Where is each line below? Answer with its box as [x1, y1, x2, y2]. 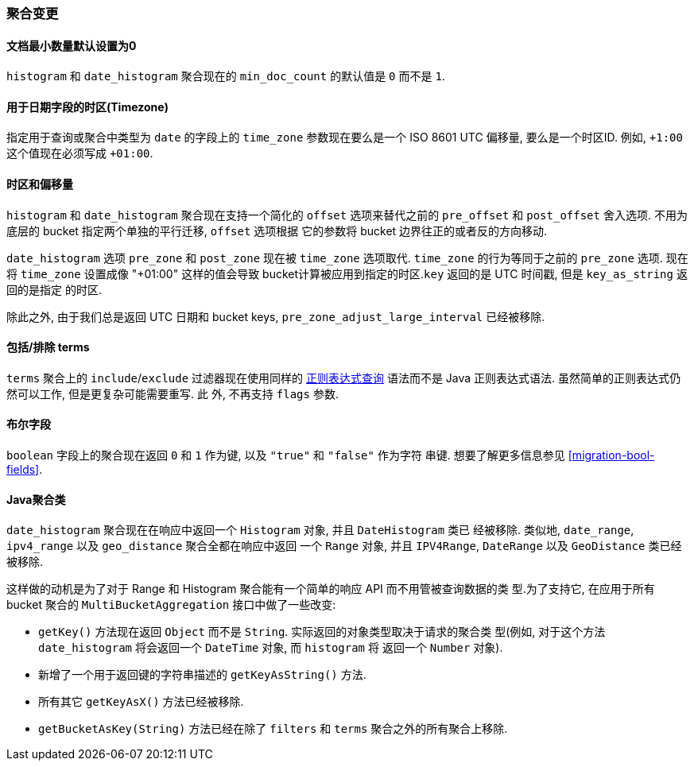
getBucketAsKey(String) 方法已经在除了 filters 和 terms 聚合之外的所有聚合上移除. [38, 722, 508, 736]
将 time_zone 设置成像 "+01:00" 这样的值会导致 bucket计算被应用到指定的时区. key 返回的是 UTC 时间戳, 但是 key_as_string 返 [6, 266, 688, 281]
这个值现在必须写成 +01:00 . [6, 146, 153, 161]
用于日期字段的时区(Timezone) [6, 99, 169, 114]
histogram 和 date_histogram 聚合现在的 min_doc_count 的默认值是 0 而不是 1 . [6, 69, 445, 83]
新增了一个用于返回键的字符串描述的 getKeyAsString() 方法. [38, 668, 366, 682]
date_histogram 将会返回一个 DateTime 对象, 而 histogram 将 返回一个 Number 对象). [38, 641, 503, 655]
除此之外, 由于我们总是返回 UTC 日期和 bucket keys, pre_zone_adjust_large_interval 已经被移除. [6, 309, 545, 323]
